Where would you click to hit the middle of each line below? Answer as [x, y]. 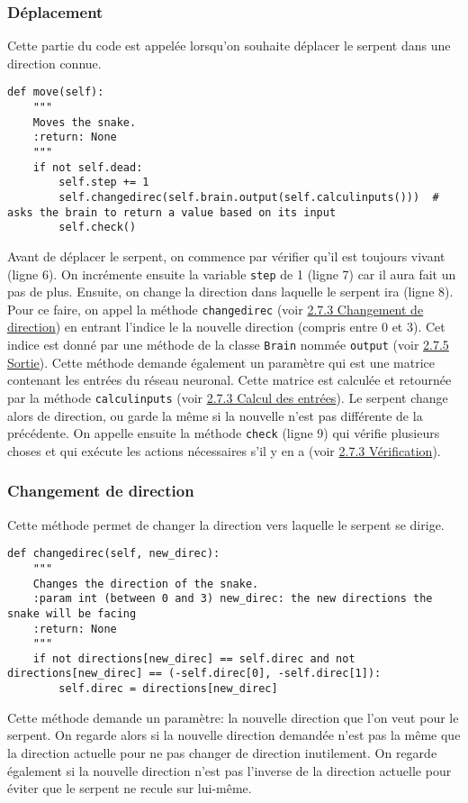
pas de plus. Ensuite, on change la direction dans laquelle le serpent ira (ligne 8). [230, 292]
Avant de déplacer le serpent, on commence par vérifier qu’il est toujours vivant [226, 255]
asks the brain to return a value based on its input [172, 212]
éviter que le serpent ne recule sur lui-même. [130, 788]
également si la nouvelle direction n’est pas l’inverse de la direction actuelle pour [229, 770]
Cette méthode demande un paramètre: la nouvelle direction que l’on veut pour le [233, 717]
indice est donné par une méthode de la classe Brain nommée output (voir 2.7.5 [228, 345]
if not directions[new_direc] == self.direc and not [194, 658]
